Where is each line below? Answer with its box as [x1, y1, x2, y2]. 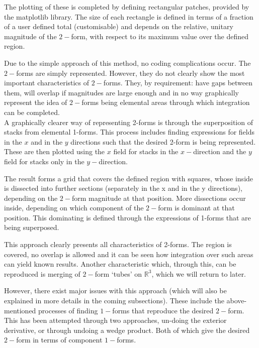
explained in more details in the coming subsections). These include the [4, 295, 224, 306]
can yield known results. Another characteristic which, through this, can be [4, 259, 236, 269]
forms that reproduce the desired [112, 305, 214, 315]
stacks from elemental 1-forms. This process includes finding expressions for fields [4, 127, 255, 137]
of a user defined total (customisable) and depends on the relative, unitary [4, 21, 233, 32]
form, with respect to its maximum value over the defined [71, 31, 248, 41]
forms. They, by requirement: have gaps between [103, 77, 253, 88]
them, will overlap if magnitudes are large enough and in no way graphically [4, 87, 239, 97]
